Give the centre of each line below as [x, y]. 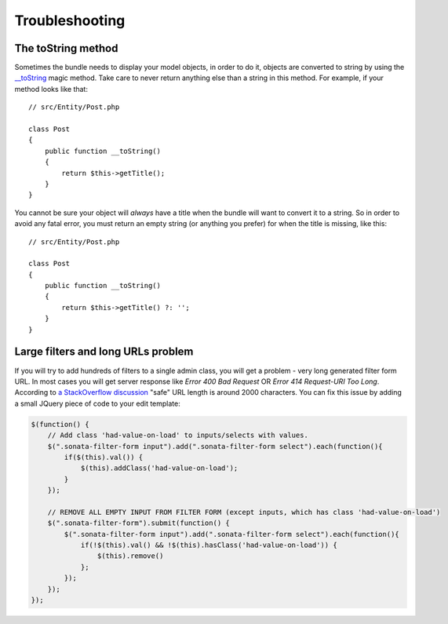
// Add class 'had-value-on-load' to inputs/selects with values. [178, 435]
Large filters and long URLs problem [104, 352]
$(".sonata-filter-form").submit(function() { [139, 523]
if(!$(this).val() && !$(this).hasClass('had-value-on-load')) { [209, 545]
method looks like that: [51, 89]
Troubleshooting [70, 20]
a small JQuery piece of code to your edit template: [97, 403]
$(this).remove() [130, 556]
